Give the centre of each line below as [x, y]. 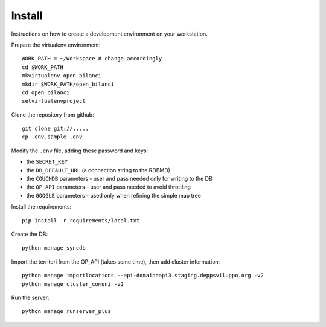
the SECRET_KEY [47, 162]
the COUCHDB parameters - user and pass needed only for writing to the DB [119, 179]
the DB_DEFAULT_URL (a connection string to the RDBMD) [98, 170]
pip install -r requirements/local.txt [81, 220]
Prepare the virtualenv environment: [56, 45]
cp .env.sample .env [52, 137]
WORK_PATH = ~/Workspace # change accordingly [92, 59]
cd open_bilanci [46, 92]
